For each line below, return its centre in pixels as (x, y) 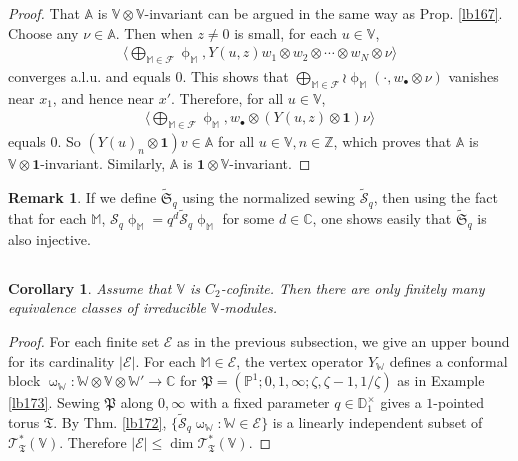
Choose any (43, 32)
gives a (401, 402)
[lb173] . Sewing (54, 402)
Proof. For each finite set (84, 341)
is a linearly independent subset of (377, 422)
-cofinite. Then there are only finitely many (352, 287)
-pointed (458, 402)
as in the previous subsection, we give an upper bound (343, 341)
